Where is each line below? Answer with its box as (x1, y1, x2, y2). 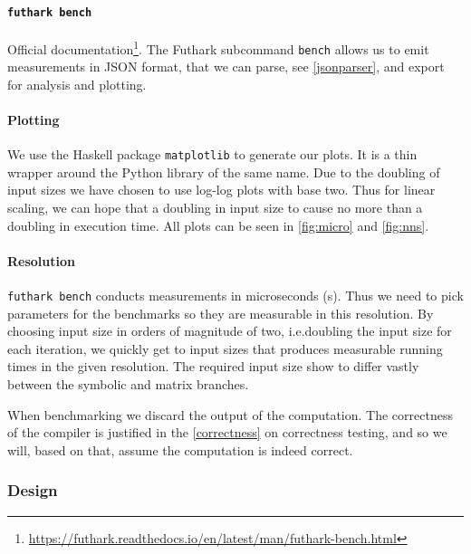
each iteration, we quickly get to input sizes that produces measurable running (7, 339, 443, 358)
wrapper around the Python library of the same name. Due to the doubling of (7, 162, 440, 181)
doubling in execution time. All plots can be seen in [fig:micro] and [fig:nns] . (7, 215, 429, 234)
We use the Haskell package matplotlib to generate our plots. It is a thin (7, 145, 418, 164)
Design (7, 479, 58, 501)
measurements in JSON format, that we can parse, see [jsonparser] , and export (7, 57, 445, 76)
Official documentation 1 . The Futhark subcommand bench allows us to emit (7, 36, 429, 58)
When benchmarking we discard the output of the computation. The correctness (7, 405, 453, 424)
